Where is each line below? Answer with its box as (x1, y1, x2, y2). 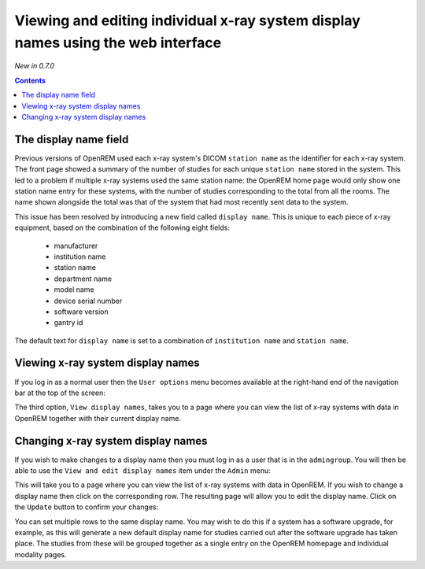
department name (54, 274, 113, 283)
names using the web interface (14, 34, 222, 51)
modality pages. (14, 549, 67, 559)
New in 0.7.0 (14, 61, 55, 71)
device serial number (54, 296, 123, 305)
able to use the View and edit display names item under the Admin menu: (14, 466, 271, 475)
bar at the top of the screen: (14, 388, 105, 397)
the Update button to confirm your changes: (14, 502, 159, 512)
